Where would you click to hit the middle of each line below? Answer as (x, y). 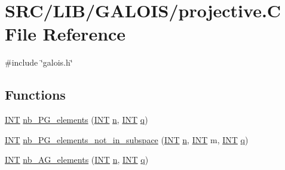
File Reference (65, 34)
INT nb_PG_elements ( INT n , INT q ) (76, 120)
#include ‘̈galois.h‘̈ (39, 62)
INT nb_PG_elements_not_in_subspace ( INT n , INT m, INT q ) (127, 139)
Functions (35, 95)
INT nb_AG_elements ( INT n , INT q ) (77, 160)
